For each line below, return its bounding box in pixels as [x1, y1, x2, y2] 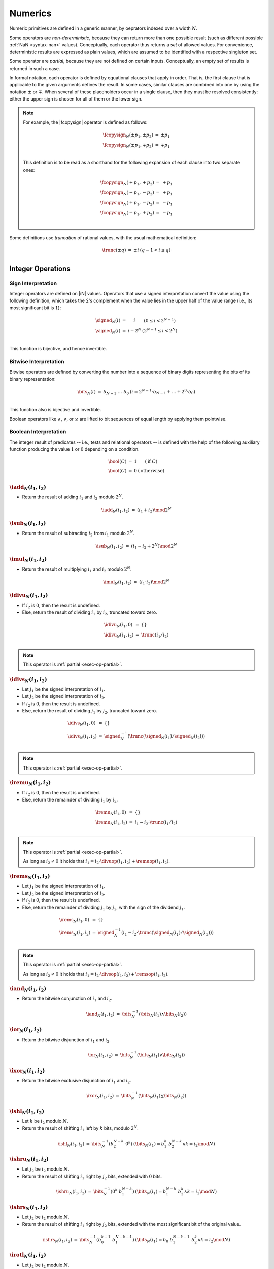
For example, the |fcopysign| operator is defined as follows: [23, 119, 148, 125]
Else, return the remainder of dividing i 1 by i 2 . [22, 796, 118, 804]
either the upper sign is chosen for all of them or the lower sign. [9, 96, 143, 102]
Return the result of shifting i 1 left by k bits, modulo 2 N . [22, 1125, 139, 1132]
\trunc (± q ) [102, 247, 126, 253]
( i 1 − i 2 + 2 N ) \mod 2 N [131, 542, 177, 550]
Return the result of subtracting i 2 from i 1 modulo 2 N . [22, 529, 134, 538]
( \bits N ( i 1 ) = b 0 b [135, 1237, 174, 1244]
